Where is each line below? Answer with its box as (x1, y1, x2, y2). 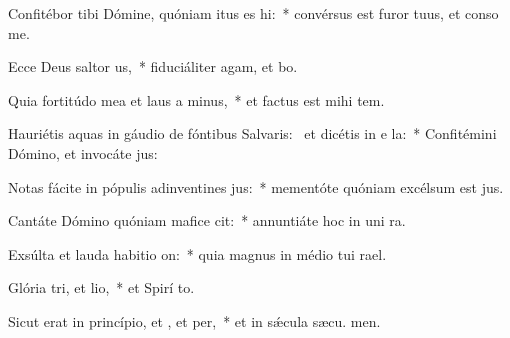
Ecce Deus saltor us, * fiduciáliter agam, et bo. (8, 56, 298, 77)
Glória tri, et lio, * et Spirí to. (8, 277, 195, 298)
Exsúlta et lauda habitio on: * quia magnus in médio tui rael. (8, 243, 387, 264)
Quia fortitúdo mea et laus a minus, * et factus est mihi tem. (8, 89, 385, 110)
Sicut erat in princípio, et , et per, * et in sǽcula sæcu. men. (8, 310, 381, 331)
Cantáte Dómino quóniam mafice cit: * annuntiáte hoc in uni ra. (8, 210, 406, 231)
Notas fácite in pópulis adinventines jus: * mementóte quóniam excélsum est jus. (8, 176, 504, 197)
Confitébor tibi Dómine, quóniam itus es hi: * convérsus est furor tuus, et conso (8, 3, 499, 23)
